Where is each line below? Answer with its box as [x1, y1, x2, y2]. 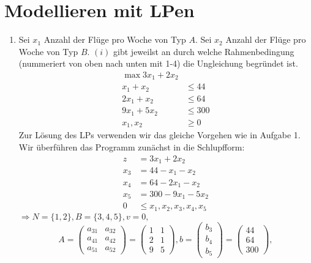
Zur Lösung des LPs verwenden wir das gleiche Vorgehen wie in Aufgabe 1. [18, 128, 301, 141]
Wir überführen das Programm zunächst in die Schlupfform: [18, 140, 245, 153]
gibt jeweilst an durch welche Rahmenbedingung [113, 45, 294, 57]
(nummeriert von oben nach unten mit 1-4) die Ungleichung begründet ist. [18, 57, 298, 70]
